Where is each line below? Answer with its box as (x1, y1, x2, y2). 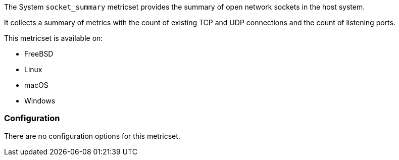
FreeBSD (24, 49, 54, 58)
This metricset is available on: (4, 34, 103, 42)
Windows (24, 96, 56, 105)
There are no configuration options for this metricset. (4, 131, 180, 140)
